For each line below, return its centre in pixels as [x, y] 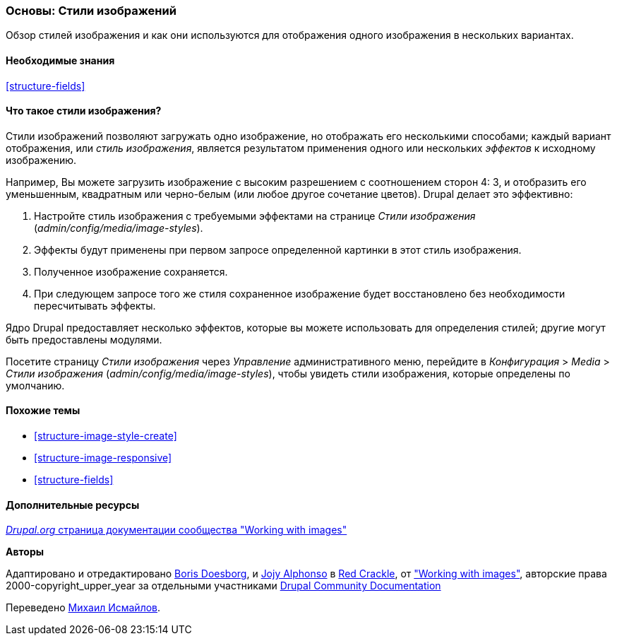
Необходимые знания [60, 60]
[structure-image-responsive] [103, 458]
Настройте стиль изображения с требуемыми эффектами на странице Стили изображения [255, 216]
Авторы [25, 552]
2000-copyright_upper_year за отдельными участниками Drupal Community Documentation [223, 586]
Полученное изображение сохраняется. [131, 271]
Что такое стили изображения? [84, 111]
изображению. [41, 160]
